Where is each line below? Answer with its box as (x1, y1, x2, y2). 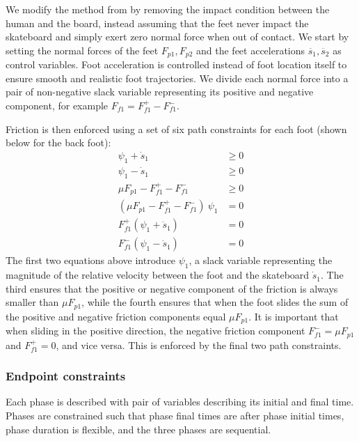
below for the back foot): (6, 135, 111, 150)
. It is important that (248, 309, 339, 323)
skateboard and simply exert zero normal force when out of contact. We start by (6, 29, 349, 44)
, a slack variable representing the (189, 253, 333, 268)
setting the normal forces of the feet (6, 42, 159, 57)
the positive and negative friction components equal (6, 309, 226, 323)
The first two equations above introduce (6, 253, 176, 268)
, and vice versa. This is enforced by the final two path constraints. (56, 337, 342, 352)
